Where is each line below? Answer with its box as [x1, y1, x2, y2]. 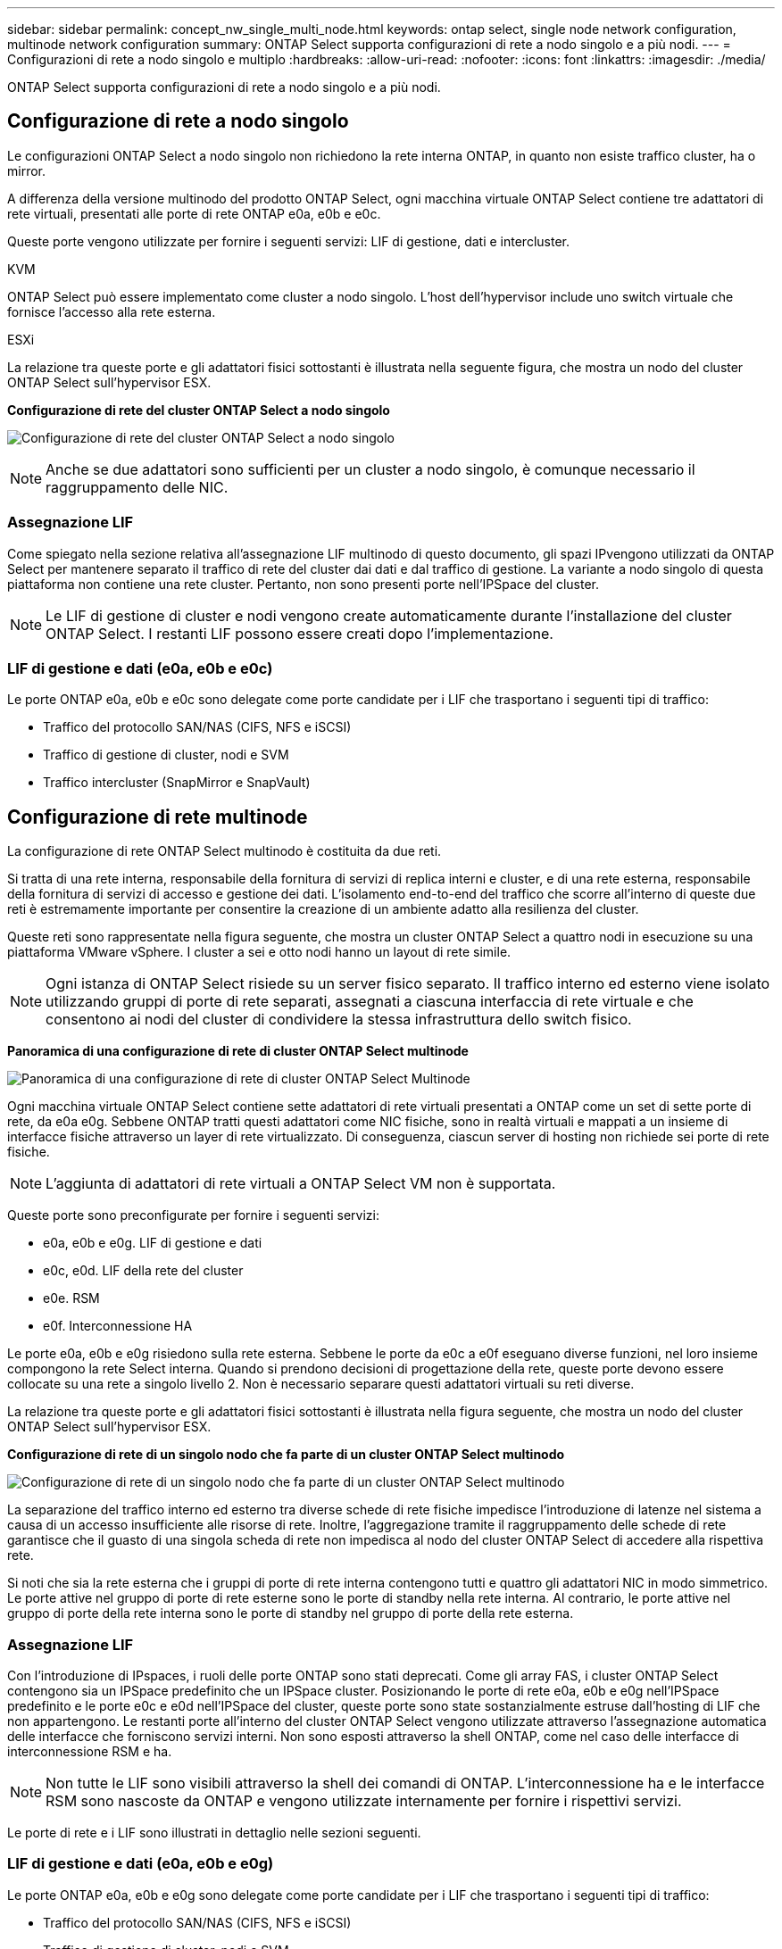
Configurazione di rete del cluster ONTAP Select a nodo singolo [7, 402, 390, 418]
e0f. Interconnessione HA [43, 1318, 193, 1334]
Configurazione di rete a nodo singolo [7, 110, 349, 133]
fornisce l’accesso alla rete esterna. [7, 303, 216, 319]
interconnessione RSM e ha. [7, 1743, 172, 1759]
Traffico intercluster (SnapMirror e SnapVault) [43, 775, 311, 791]
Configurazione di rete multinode [7, 805, 308, 828]
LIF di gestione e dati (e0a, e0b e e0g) [7, 1854, 274, 1873]
